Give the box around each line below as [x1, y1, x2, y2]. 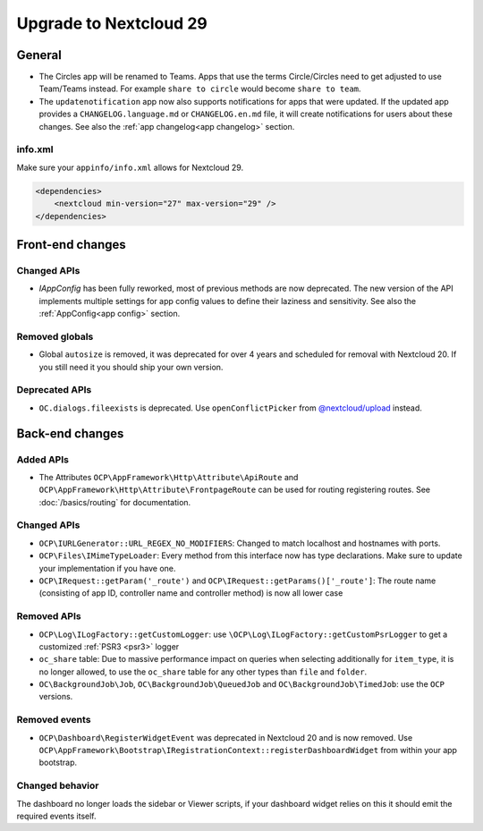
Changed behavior [16, 779, 99, 792]
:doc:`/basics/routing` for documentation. [38, 496, 191, 507]
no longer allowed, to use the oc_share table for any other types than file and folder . [38, 666, 368, 677]
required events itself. [16, 810, 97, 821]
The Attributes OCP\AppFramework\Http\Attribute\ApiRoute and [38, 471, 299, 482]
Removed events [16, 714, 91, 726]
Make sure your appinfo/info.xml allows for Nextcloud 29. [16, 162, 244, 173]
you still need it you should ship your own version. [38, 361, 224, 372]
